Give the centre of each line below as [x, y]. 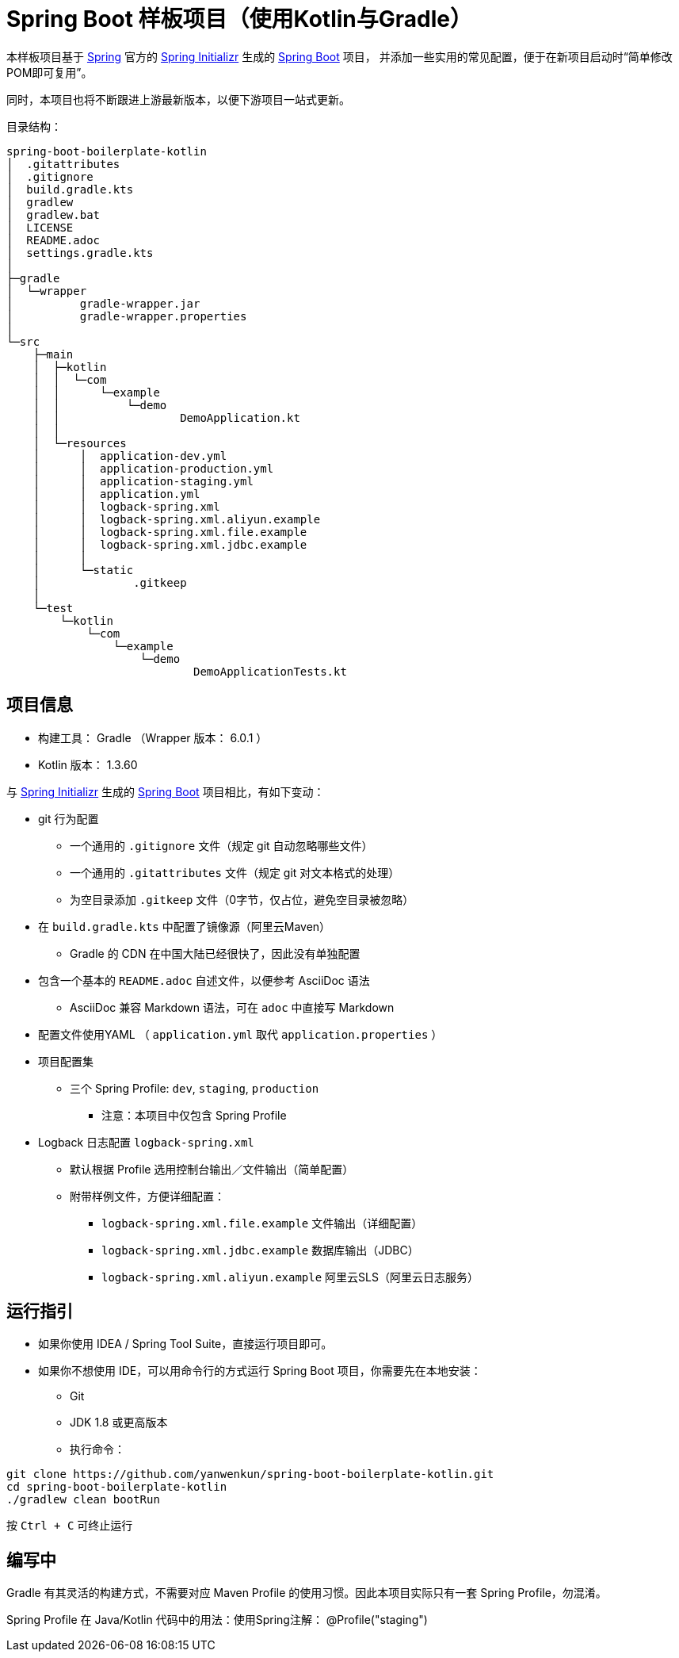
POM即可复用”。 [50, 72]
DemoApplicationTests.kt [270, 671]
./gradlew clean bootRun [83, 1500]
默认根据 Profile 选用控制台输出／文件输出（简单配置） [212, 1169]
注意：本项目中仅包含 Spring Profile [194, 1115]
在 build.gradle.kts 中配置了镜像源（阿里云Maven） [185, 926]
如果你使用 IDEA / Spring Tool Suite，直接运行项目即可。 [185, 1344]
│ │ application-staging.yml [143, 481]
